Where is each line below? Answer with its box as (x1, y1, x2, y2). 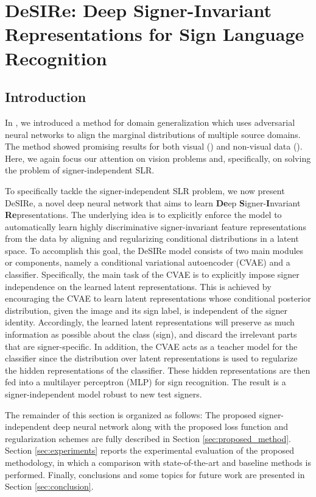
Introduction (5, 87, 86, 106)
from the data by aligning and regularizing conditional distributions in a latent (5, 232, 299, 245)
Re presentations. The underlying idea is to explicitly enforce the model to (5, 208, 282, 221)
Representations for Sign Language (5, 21, 304, 46)
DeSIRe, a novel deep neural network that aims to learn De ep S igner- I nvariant (5, 196, 301, 209)
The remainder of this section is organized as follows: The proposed (5, 408, 256, 421)
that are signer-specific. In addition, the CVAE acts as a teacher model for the (5, 339, 298, 352)
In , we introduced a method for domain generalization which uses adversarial (5, 115, 295, 128)
